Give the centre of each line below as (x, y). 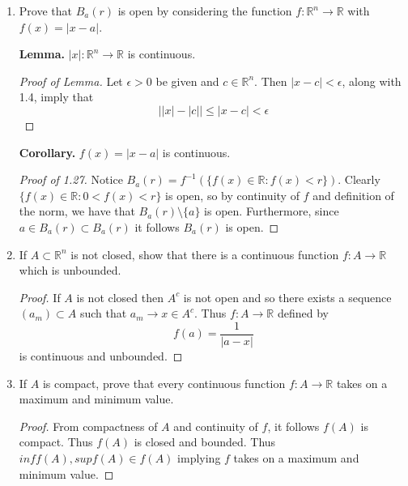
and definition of (353, 195)
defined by (303, 313)
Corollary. (47, 152)
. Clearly (359, 179)
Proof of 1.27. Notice (71, 179)
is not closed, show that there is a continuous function (205, 254)
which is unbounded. (70, 270)
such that (103, 313)
